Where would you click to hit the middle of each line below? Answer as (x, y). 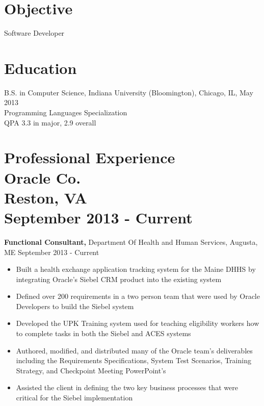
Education (41, 68)
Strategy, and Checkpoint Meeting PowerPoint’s (91, 370)
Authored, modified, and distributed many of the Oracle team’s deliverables (134, 350)
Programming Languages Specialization (66, 112)
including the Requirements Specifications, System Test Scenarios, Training (134, 360)
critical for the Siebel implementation (74, 398)
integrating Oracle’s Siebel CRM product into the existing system (119, 279)
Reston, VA (46, 197)
